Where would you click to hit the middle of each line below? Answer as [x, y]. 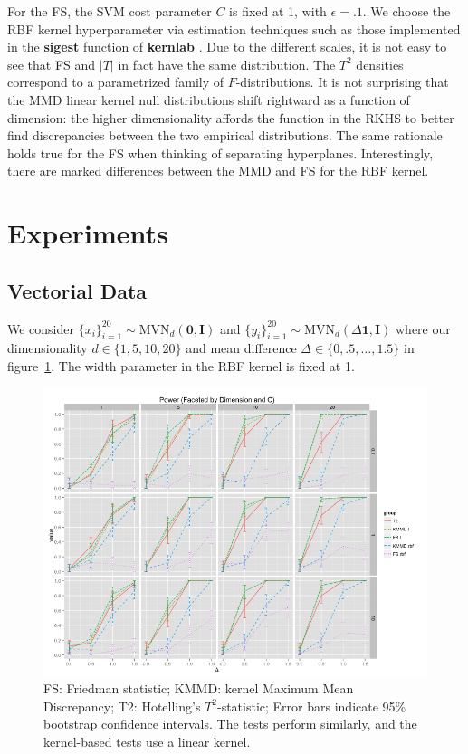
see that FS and [52, 64]
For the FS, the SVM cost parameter [110, 11]
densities [380, 64]
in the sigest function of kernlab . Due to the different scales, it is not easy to [227, 47]
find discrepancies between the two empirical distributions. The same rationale [225, 135]
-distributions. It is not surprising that [342, 82]
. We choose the [406, 11]
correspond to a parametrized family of [116, 82]
